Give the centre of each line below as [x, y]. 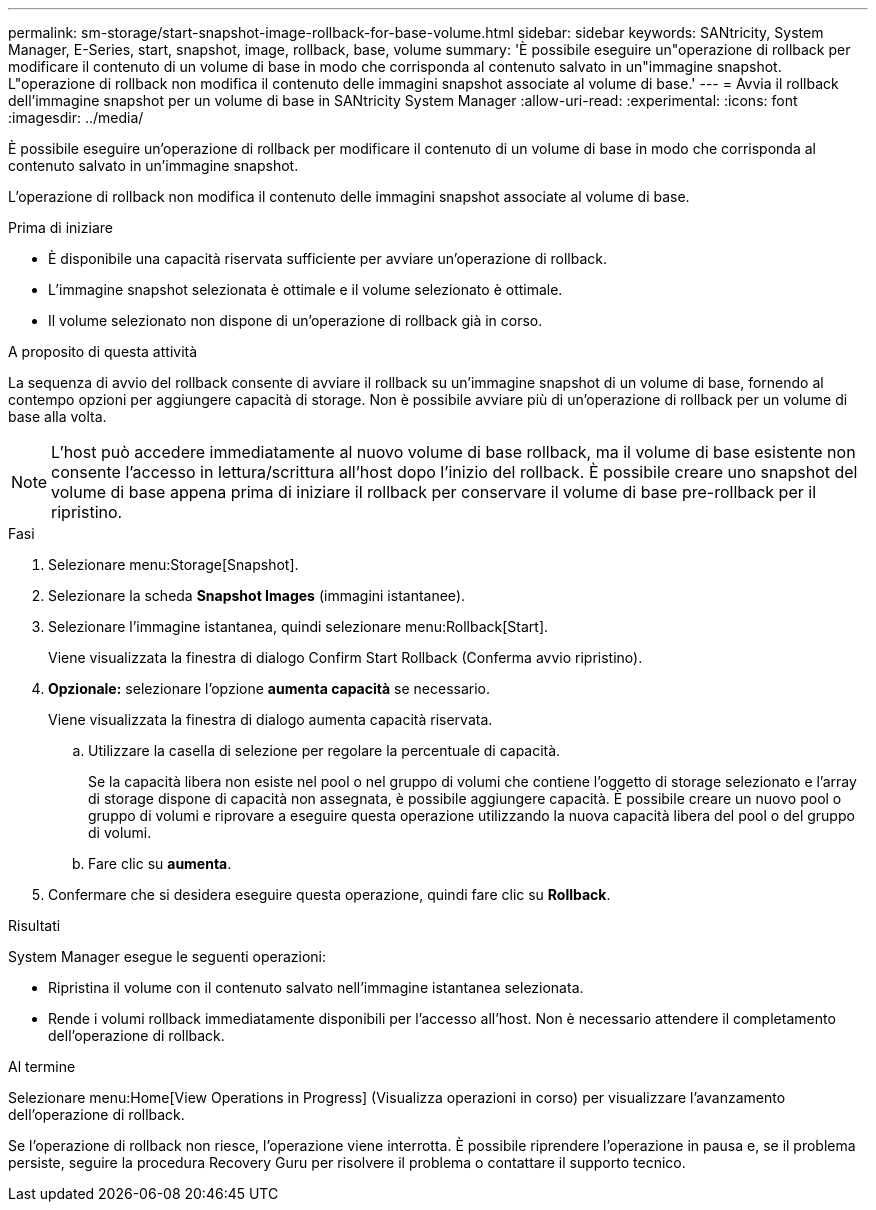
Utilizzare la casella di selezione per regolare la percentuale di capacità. [324, 750]
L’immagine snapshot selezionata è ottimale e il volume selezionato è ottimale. [305, 289]
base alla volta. [57, 416]
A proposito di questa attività [103, 351]
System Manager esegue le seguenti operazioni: [167, 956]
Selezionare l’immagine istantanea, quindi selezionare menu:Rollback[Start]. [298, 626]
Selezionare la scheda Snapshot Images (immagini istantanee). [257, 595]
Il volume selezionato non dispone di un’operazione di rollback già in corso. [295, 320]
